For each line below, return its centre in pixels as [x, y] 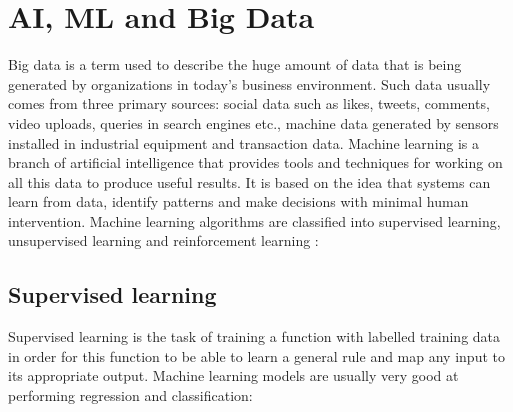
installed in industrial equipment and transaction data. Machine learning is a [244, 142]
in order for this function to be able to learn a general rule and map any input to [256, 355]
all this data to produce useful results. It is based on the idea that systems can [249, 181]
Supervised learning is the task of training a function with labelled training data [254, 336]
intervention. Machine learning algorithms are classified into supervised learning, [254, 220]
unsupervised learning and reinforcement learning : [163, 240]
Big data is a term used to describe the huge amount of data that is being [235, 64]
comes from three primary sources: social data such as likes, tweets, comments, [249, 103]
